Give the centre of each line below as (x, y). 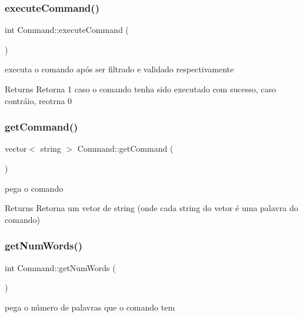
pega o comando (34, 188)
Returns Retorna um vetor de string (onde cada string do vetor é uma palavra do (151, 208)
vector (16, 149)
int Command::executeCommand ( (67, 30)
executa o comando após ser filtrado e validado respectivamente (119, 69)
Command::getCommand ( (125, 149)
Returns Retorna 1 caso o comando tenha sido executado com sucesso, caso (140, 89)
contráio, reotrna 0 (39, 100)
